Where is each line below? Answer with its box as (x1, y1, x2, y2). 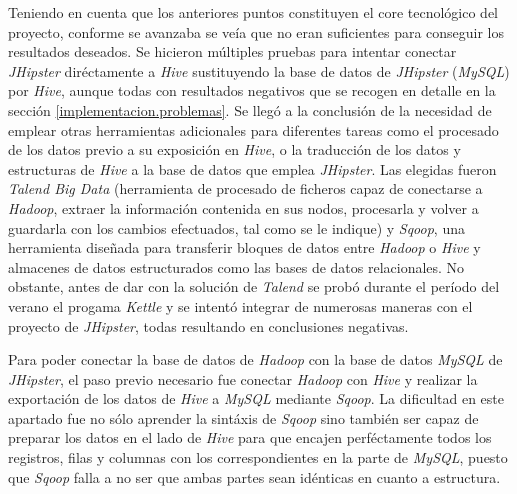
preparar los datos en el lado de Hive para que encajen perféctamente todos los (8, 427, 492, 448)
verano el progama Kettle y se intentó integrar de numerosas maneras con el (8, 295, 473, 316)
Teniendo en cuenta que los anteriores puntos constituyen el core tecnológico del (8, 2, 498, 22)
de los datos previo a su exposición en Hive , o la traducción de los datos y (8, 139, 461, 160)
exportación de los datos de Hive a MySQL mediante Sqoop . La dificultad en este (8, 388, 505, 409)
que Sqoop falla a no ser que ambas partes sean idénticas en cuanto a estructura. (8, 466, 501, 487)
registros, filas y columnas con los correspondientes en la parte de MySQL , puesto (8, 447, 508, 468)
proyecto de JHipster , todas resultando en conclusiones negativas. (8, 315, 409, 336)
